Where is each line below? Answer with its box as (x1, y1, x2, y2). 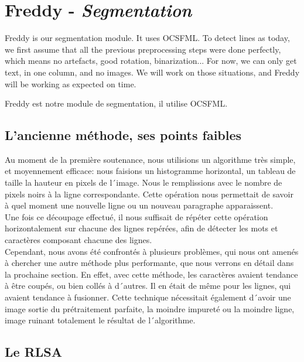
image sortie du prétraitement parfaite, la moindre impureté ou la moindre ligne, (5, 302, 295, 315)
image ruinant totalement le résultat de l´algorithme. (5, 314, 196, 326)
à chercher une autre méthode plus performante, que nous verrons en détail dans (5, 257, 294, 269)
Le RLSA (5, 343, 62, 361)
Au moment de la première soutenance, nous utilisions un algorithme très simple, (5, 153, 296, 165)
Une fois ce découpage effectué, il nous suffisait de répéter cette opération (5, 210, 268, 223)
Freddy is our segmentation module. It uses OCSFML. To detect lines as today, (5, 32, 290, 44)
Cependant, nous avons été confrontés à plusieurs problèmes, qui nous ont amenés (5, 245, 299, 257)
